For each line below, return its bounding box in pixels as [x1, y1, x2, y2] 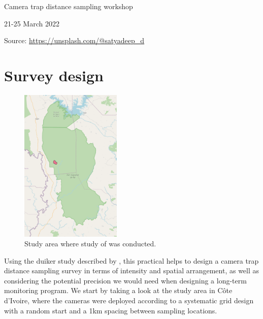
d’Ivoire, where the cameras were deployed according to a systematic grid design [4, 295, 254, 306]
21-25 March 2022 [4, 18, 59, 28]
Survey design [4, 65, 104, 85]
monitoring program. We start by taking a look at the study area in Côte [4, 285, 233, 296]
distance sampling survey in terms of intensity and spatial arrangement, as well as [4, 265, 259, 276]
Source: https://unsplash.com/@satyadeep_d [4, 35, 145, 46]
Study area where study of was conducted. [24, 238, 156, 249]
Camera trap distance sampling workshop [4, 1, 133, 11]
